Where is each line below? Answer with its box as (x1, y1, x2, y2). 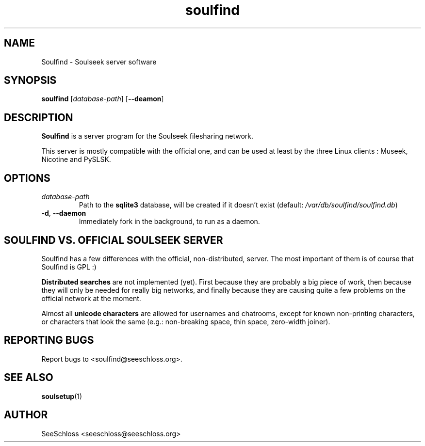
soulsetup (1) (41, 392, 82, 400)
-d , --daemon (41, 209, 86, 218)
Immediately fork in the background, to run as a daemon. (79, 217, 260, 226)
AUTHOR (4, 409, 48, 421)
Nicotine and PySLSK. (41, 155, 111, 164)
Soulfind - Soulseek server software (41, 57, 157, 66)
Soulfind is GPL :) (41, 262, 97, 271)
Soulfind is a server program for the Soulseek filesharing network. (41, 132, 254, 141)
